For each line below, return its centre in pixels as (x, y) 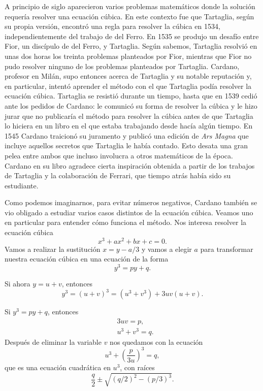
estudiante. (22, 185)
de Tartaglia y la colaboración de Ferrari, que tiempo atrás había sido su (118, 175)
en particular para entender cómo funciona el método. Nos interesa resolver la (126, 222)
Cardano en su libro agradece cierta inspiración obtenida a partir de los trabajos (130, 165)
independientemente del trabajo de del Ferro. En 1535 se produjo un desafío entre (132, 36)
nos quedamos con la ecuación (156, 341)
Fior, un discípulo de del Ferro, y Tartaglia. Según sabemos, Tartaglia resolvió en (131, 46)
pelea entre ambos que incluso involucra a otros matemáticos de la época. (119, 155)
